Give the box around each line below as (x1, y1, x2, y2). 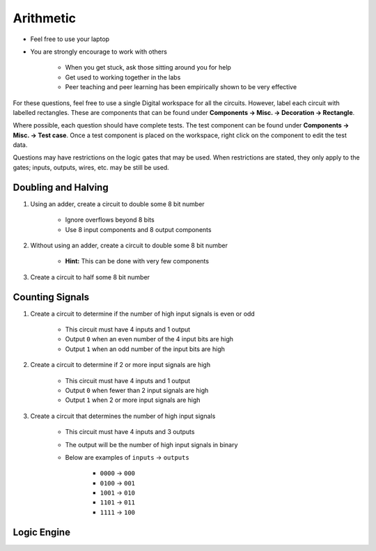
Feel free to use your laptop (30, 35, 110, 43)
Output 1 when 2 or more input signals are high (65, 396, 201, 404)
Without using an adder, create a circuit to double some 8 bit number (30, 241, 228, 249)
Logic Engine (13, 526, 71, 538)
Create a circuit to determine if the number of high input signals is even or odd (30, 309, 256, 318)
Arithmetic (13, 10, 77, 26)
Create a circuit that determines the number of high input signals (30, 412, 216, 420)
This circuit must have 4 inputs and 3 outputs (65, 428, 195, 436)
